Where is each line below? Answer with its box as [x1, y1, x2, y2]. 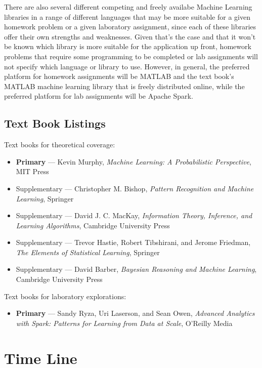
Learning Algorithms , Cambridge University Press [16, 220, 170, 230]
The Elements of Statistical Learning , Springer [16, 247, 160, 257]
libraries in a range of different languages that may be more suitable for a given [4, 11, 250, 22]
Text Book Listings [4, 115, 106, 131]
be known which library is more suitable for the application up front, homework [4, 41, 251, 52]
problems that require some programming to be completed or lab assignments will [4, 51, 258, 61]
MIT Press [16, 166, 49, 177]
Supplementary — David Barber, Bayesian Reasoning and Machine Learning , [16, 264, 257, 274]
